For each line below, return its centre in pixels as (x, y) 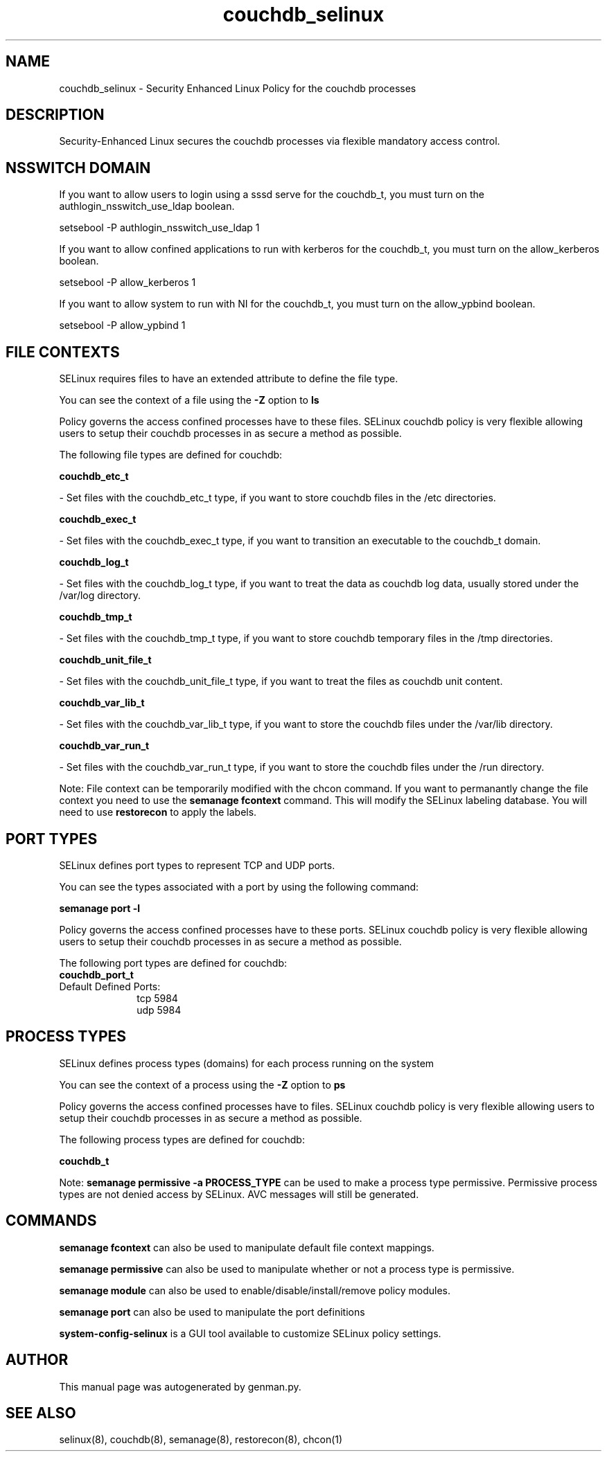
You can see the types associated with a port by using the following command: (239, 886)
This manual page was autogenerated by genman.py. (180, 1386)
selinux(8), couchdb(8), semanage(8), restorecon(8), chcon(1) (201, 1440)
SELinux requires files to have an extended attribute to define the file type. (229, 379)
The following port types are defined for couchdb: (173, 963)
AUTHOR (37, 1360)
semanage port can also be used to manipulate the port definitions (212, 1312)
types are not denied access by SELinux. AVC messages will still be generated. (239, 1194)
